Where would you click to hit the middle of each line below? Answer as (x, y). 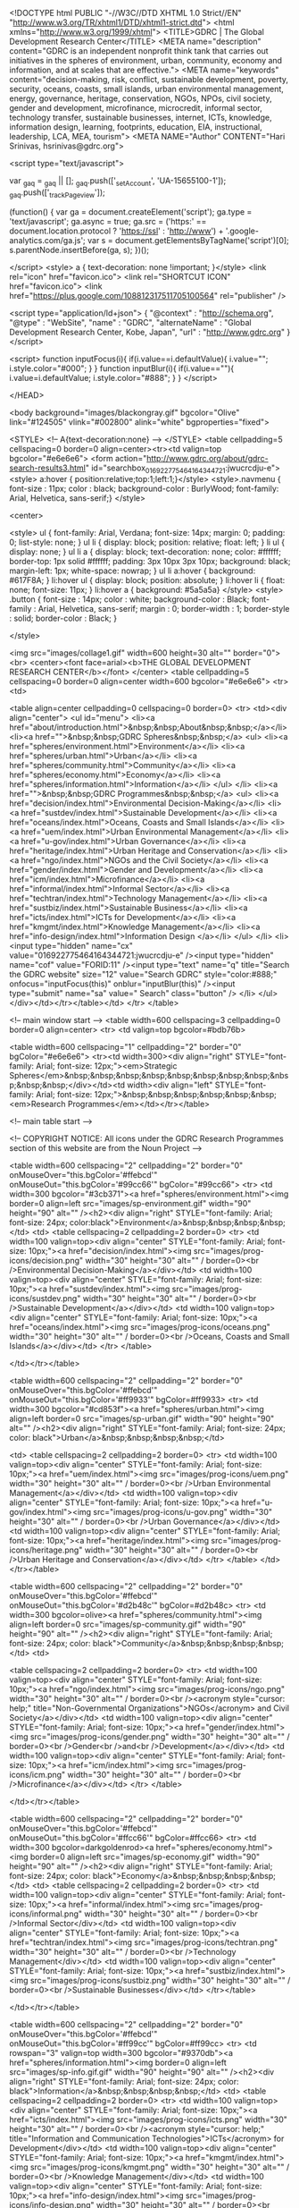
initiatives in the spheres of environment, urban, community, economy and (146, 60)
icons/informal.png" (46, 1914)
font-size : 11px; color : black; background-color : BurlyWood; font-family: (144, 489)
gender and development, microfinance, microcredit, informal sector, (136, 108)
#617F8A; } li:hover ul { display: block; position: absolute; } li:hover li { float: (147, 580)
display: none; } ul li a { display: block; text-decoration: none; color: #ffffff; (145, 552)
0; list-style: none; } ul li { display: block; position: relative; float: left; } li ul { (147, 542)
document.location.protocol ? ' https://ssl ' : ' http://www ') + (116, 231)
